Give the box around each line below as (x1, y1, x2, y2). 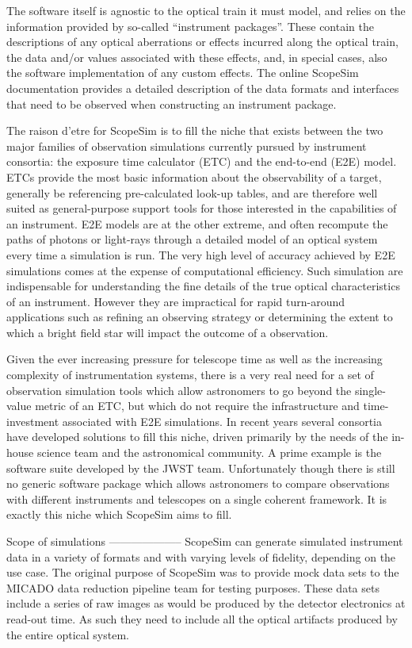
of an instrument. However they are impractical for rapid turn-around (6, 293, 345, 309)
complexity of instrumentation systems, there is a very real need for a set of (6, 366, 374, 383)
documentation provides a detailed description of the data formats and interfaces (6, 79, 399, 96)
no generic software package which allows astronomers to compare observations (6, 475, 390, 492)
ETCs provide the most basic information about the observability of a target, (6, 168, 382, 185)
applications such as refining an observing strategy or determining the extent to (6, 309, 393, 325)
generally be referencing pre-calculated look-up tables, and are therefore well (6, 184, 378, 201)
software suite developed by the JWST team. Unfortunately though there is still (6, 459, 395, 476)
